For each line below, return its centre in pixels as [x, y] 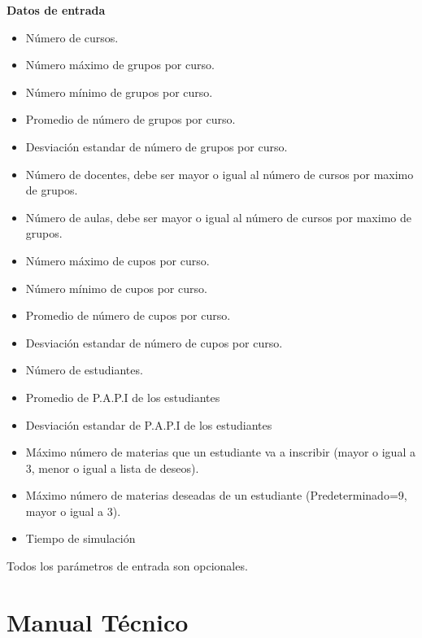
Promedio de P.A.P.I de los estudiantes [123, 397]
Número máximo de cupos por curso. [117, 260]
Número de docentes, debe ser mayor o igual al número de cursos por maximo [220, 174]
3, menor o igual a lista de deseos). [112, 468]
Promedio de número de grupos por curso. [131, 119]
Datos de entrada [56, 10]
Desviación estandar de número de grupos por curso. [157, 146]
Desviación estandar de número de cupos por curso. [154, 342]
